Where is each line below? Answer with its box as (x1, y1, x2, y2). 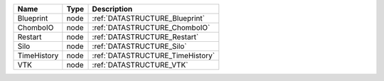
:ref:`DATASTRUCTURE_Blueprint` (92, 13, 206, 23)
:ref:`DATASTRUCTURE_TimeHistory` (92, 50, 215, 60)
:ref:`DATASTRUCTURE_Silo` (92, 41, 188, 51)
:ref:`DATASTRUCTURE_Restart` (92, 32, 199, 42)
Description (92, 4, 133, 13)
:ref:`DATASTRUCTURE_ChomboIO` (92, 23, 210, 32)
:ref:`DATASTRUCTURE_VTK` (92, 60, 188, 70)
